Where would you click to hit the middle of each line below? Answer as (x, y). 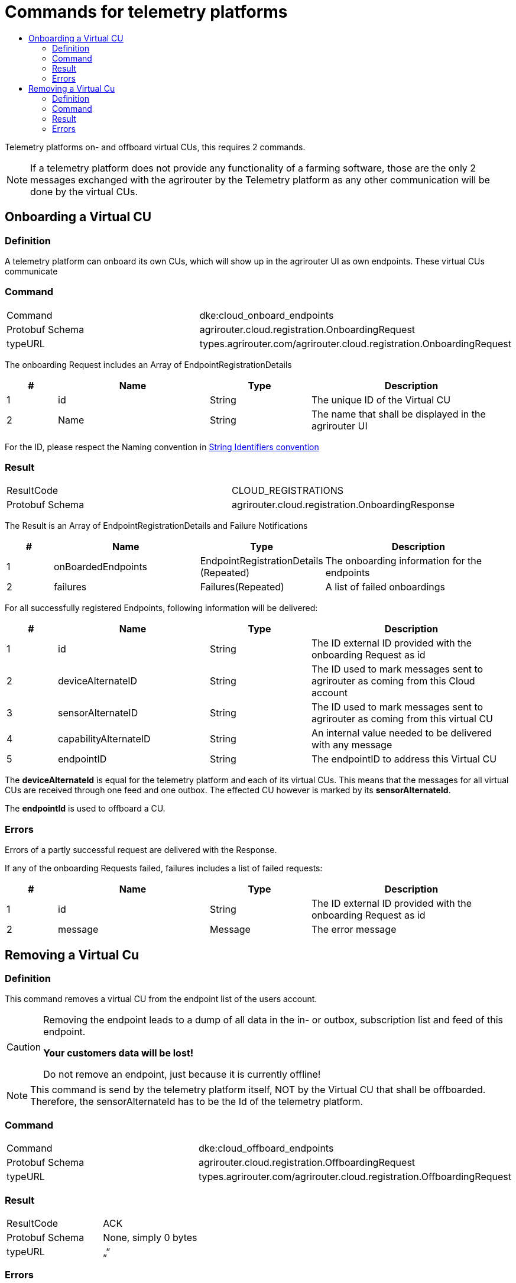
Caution (24, 1047)
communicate (31, 271)
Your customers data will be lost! (119, 1053)
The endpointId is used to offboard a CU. (85, 809)
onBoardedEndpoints (100, 567)
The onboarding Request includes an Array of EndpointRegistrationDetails (148, 364)
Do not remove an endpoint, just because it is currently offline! (182, 1074)
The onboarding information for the (404, 561)
